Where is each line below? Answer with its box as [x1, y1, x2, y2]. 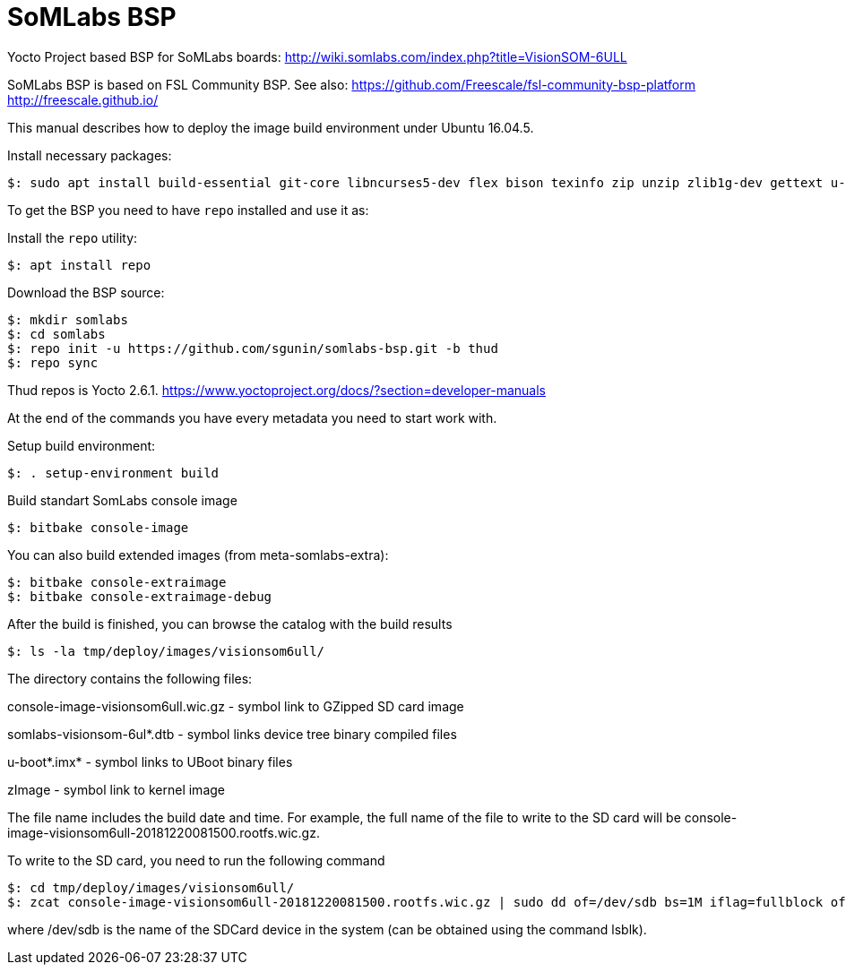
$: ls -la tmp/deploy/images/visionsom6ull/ [7, 643, 325, 658]
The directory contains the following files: [7, 670, 253, 686]
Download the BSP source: [7, 284, 165, 300]
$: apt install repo [7, 257, 151, 272]
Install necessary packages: [7, 147, 172, 163]
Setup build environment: [7, 437, 156, 453]
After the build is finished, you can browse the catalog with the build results [7, 615, 453, 632]
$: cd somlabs [7, 326, 106, 341]
